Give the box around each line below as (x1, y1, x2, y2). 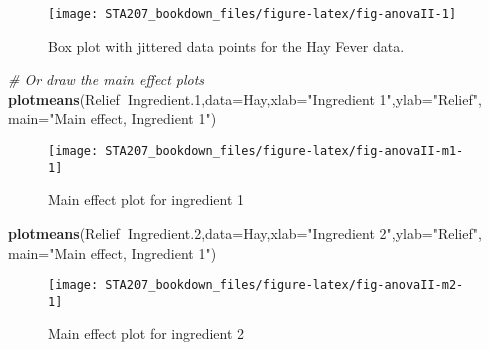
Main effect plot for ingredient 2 (48, 323, 245, 344)
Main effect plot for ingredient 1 (48, 189, 245, 210)
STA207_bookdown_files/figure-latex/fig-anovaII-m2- (105, 278, 464, 293)
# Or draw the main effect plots (8, 69, 205, 90)
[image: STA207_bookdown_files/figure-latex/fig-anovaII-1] (48, 7, 457, 21)
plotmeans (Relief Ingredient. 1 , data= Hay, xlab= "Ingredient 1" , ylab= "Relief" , (8, 88, 482, 109)
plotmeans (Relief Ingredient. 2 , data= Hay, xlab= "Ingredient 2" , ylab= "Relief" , (8, 222, 482, 243)
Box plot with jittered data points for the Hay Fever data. (48, 35, 405, 56)
